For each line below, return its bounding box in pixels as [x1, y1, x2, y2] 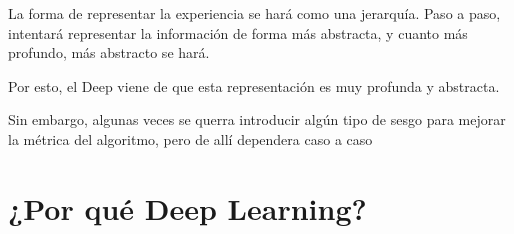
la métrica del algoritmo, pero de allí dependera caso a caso [8, 128, 373, 149]
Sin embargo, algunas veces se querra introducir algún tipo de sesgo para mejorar [8, 109, 506, 130]
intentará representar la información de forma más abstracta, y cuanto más [8, 22, 468, 43]
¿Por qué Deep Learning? [8, 187, 367, 228]
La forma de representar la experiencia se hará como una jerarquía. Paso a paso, [8, 3, 501, 23]
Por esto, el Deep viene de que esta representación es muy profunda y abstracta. [8, 75, 500, 96]
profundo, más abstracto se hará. [8, 42, 210, 63]
